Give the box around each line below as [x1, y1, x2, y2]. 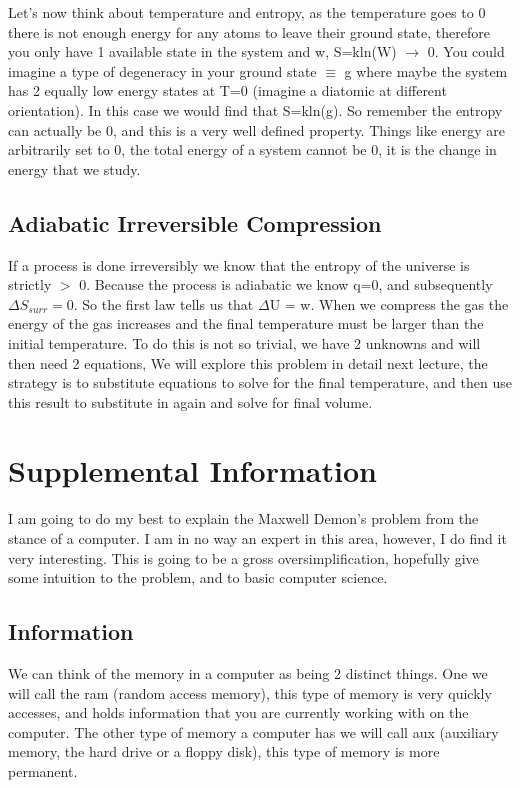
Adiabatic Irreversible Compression [8, 207, 382, 238]
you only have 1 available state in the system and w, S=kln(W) [8, 41, 397, 62]
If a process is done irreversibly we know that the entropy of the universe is [8, 254, 470, 275]
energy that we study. [8, 158, 141, 179]
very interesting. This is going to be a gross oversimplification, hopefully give [8, 547, 479, 568]
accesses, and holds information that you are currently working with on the [8, 702, 469, 723]
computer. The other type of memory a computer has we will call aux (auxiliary [8, 721, 499, 742]
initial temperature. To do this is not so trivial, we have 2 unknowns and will [8, 332, 481, 353]
